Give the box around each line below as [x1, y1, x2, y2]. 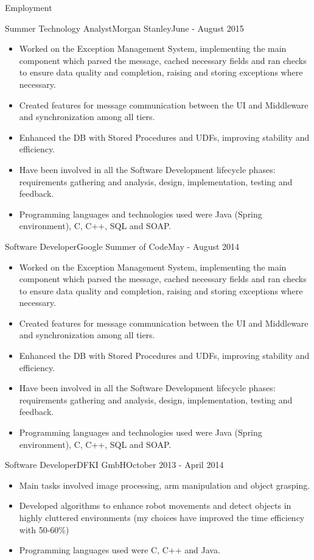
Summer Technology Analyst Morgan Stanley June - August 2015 [5, 21, 244, 34]
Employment [5, 1, 52, 13]
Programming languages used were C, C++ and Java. [19, 544, 220, 556]
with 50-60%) [19, 523, 69, 536]
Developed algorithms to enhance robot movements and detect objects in [19, 499, 291, 512]
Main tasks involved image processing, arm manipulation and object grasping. [19, 478, 310, 491]
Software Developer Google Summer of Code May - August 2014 [5, 239, 240, 252]
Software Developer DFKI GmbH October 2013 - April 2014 [5, 458, 224, 471]
